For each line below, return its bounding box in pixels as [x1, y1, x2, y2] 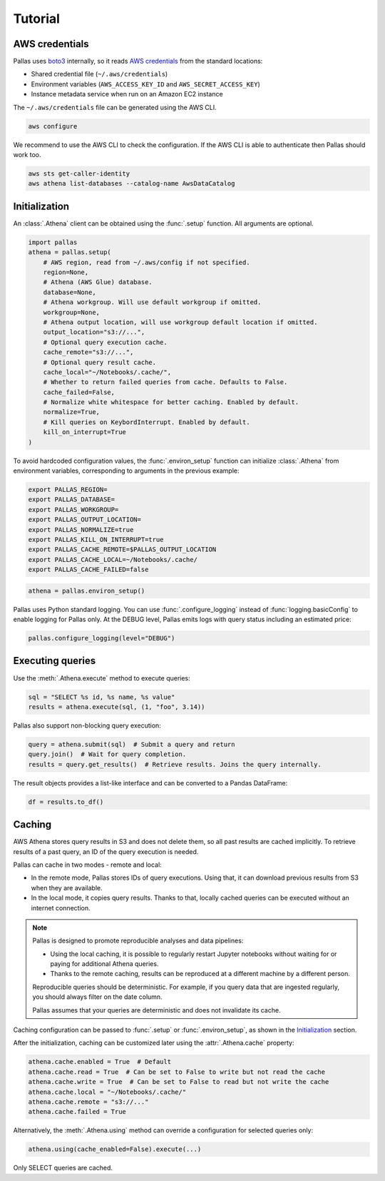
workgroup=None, [43, 308, 100, 316]
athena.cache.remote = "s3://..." [28, 1097, 149, 1106]
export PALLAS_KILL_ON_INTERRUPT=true [28, 536, 164, 543]
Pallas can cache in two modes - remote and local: [13, 860, 162, 869]
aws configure [28, 122, 78, 130]
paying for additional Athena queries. [50, 960, 159, 968]
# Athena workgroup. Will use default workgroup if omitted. [43, 298, 262, 306]
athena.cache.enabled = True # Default [28, 1057, 171, 1066]
